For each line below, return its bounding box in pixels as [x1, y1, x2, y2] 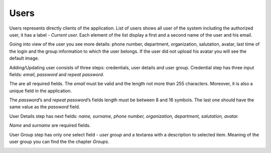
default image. [9, 55, 40, 61]
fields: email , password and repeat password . [9, 71, 104, 77]
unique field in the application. [9, 88, 72, 94]
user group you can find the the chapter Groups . [9, 138, 110, 145]
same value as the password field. [9, 104, 80, 110]
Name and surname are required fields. [9, 122, 91, 128]
